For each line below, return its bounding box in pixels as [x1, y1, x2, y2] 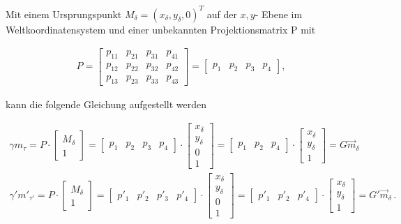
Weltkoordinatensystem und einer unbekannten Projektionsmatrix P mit [6, 22, 316, 36]
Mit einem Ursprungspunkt [6, 6, 122, 21]
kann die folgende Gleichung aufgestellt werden [6, 96, 207, 111]
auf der [206, 6, 237, 21]
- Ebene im [255, 6, 303, 21]
